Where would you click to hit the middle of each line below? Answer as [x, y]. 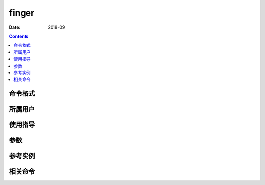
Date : [15, 27]
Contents [19, 36]
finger [22, 13]
